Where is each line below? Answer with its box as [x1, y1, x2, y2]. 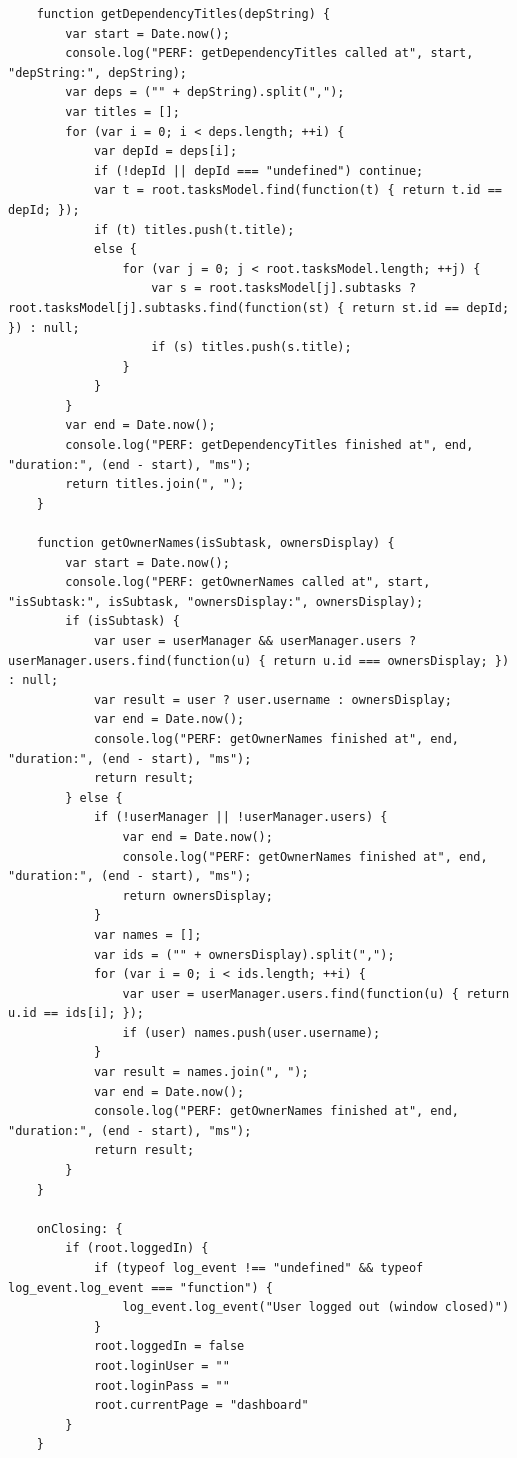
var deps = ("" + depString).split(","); [65, 85, 345, 100]
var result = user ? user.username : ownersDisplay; [93, 692, 452, 707]
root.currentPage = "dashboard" [93, 1398, 309, 1413]
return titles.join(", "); [65, 477, 245, 492]
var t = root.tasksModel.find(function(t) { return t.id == [93, 183, 502, 198]
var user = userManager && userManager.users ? [93, 634, 417, 648]
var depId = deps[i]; [93, 144, 238, 159]
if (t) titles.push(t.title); [93, 222, 295, 237]
